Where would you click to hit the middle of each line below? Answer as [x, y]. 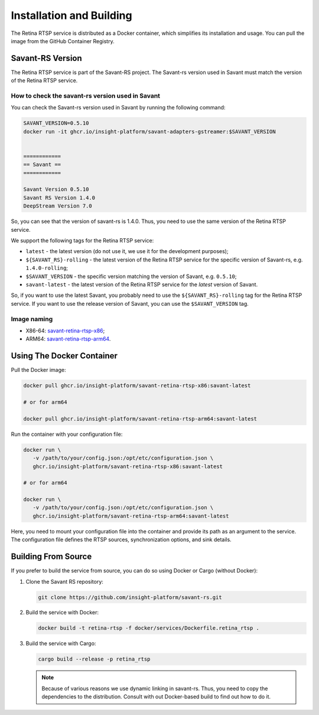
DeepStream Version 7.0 [58, 206]
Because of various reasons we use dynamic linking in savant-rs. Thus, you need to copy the [155, 688]
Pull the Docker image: [38, 370]
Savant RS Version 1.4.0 [59, 198]
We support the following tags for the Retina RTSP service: [82, 241]
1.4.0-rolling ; [47, 268]
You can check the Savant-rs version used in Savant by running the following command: [118, 108]
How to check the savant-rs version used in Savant [86, 96]
